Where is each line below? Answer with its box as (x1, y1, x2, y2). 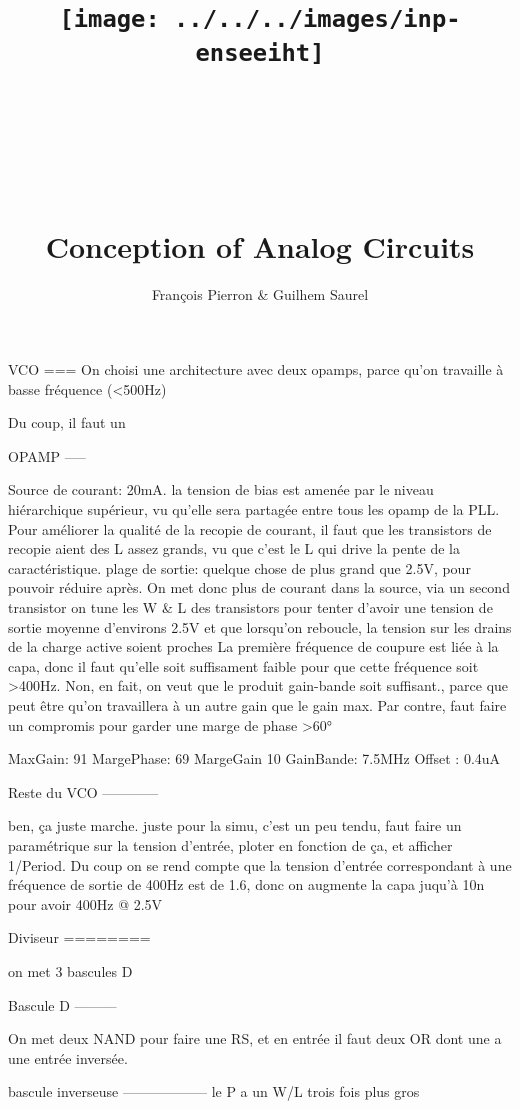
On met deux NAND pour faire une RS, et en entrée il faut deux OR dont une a (8, 1028, 502, 1049)
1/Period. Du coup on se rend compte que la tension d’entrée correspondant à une (8, 854, 512, 875)
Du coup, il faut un (8, 412, 126, 433)
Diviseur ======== (8, 927, 151, 948)
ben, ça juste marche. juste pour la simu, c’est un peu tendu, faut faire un (8, 815, 462, 836)
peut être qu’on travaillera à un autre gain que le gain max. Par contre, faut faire (8, 695, 507, 715)
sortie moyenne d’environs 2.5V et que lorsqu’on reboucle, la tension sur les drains (8, 616, 512, 637)
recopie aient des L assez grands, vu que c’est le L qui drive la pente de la (8, 538, 460, 559)
